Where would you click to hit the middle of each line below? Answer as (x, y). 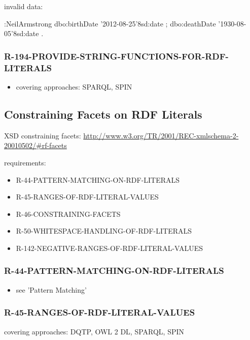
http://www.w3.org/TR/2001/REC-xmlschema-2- (161, 135)
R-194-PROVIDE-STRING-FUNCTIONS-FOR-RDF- (116, 56)
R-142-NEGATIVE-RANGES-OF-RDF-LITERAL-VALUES (110, 248)
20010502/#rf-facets (35, 145)
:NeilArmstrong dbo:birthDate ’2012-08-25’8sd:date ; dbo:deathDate (110, 23)
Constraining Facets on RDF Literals (103, 114)
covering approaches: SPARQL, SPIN (74, 86)
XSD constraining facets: (43, 135)
